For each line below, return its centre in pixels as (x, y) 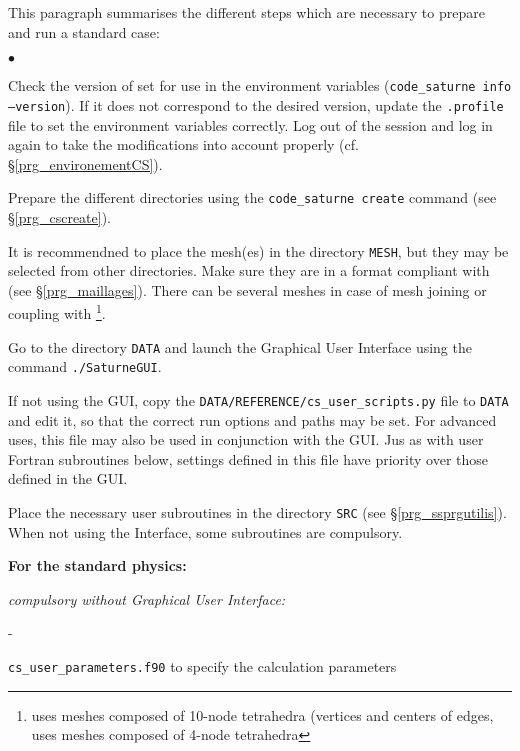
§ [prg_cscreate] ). (59, 216)
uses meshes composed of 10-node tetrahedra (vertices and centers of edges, (262, 714)
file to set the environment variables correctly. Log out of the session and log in (250, 124)
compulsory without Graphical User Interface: (147, 598)
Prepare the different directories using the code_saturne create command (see (252, 197)
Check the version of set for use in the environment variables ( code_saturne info (260, 85)
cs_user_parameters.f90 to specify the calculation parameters (202, 666)
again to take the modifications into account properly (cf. (183, 144)
